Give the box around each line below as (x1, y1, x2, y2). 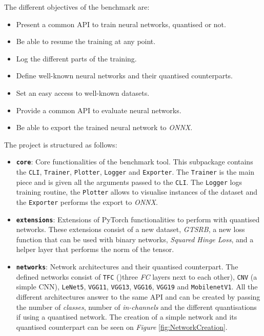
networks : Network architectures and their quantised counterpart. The (16, 261, 238, 272)
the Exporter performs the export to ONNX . (16, 196, 158, 207)
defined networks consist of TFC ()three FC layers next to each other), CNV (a (16, 271, 257, 282)
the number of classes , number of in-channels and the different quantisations (16, 301, 257, 312)
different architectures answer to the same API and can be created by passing (16, 291, 260, 302)
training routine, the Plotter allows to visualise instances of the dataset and (16, 186, 258, 197)
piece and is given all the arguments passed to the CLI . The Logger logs (16, 176, 242, 187)
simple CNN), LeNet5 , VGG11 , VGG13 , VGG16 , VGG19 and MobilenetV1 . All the (16, 281, 258, 292)
